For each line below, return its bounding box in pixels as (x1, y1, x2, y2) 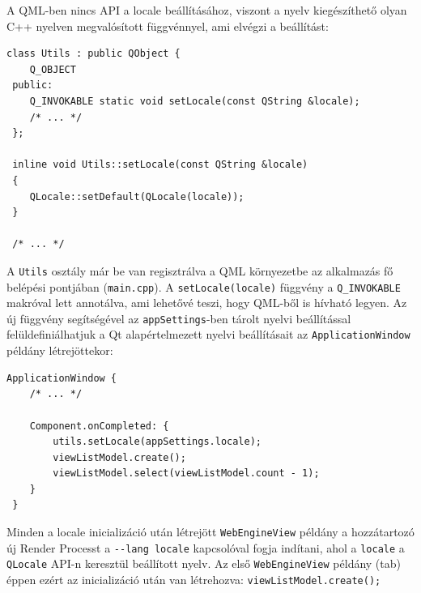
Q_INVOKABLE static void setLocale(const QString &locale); (29, 95, 360, 107)
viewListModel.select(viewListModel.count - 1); (53, 467, 320, 480)
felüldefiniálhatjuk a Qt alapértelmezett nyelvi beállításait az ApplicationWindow (6, 326, 410, 343)
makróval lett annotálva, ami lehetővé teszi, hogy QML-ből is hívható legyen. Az (6, 294, 407, 311)
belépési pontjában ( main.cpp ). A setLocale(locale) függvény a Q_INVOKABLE (6, 278, 401, 295)
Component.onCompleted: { (29, 420, 169, 432)
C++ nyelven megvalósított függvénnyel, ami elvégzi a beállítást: (6, 17, 329, 34)
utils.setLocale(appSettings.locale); (53, 436, 262, 448)
